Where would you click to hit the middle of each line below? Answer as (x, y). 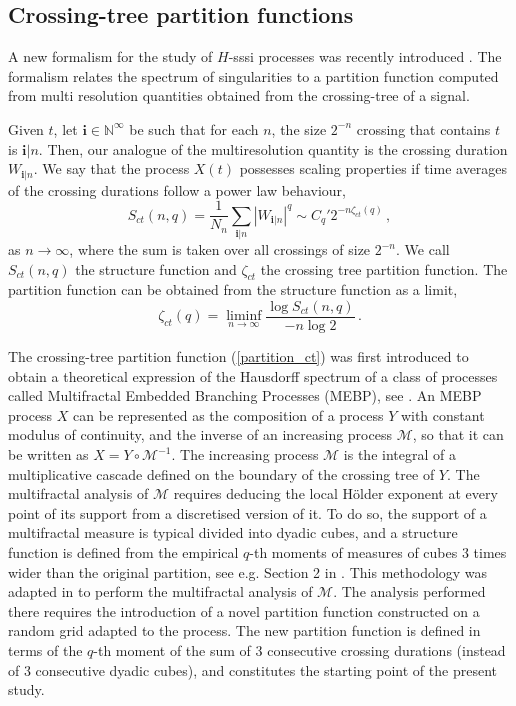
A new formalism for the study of (110, 56)
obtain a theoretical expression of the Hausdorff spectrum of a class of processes (253, 375)
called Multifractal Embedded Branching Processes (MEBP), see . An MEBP (245, 395)
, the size (299, 128)
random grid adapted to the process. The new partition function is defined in (244, 630)
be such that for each (194, 128)
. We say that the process (111, 168)
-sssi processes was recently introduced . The (365, 56)
